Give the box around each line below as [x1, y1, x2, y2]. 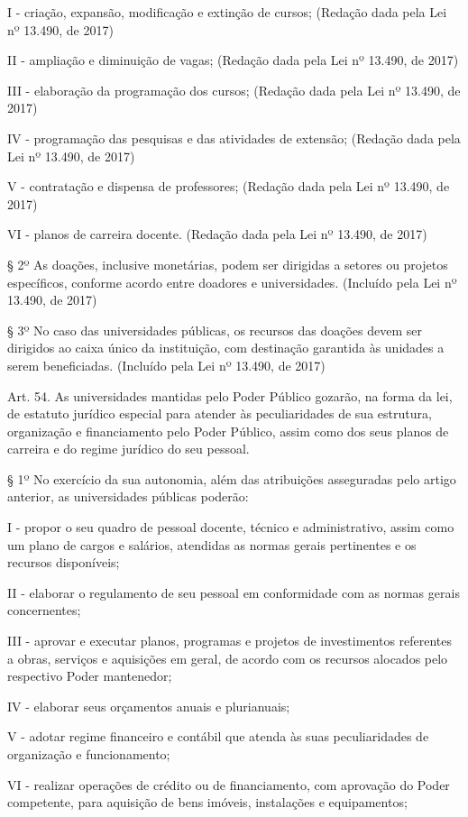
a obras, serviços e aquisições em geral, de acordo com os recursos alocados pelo [7, 648, 448, 667]
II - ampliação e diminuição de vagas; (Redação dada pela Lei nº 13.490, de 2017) [7, 50, 459, 69]
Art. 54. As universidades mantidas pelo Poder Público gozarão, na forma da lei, [7, 386, 453, 405]
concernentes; [7, 601, 81, 620]
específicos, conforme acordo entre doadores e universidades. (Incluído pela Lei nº [7, 272, 457, 291]
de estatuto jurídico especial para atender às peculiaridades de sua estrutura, [7, 404, 432, 423]
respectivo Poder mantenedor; [7, 666, 172, 685]
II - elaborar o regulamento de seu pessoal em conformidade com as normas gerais [7, 583, 460, 601]
